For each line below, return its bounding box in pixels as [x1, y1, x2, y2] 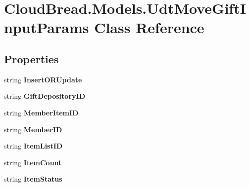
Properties [4, 51, 59, 66]
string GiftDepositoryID [4, 91, 85, 101]
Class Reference [94, 17, 204, 37]
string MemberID [4, 124, 62, 134]
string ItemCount [4, 157, 62, 167]
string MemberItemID [4, 107, 79, 117]
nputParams [4, 17, 89, 37]
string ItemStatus [4, 174, 62, 184]
